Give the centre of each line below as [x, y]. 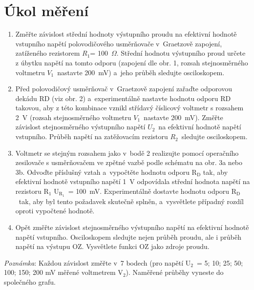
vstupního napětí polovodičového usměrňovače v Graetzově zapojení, [119, 43]
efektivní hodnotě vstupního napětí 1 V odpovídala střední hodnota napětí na [133, 181]
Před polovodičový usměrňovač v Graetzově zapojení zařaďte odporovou [124, 89]
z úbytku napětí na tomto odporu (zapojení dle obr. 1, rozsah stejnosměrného [132, 62]
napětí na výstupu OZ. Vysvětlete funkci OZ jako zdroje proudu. [112, 246]
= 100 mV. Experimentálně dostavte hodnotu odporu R [152, 191]
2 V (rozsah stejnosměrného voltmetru [73, 117]
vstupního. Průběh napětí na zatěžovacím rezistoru [92, 136]
